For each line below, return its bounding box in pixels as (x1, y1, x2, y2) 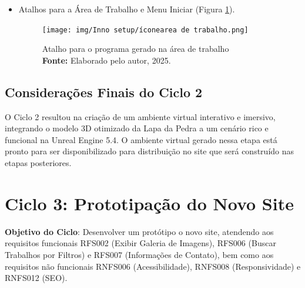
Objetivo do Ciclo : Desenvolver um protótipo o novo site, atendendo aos (5, 225, 274, 237)
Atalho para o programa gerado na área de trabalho (42, 42, 229, 55)
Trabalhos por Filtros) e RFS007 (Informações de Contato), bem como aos (5, 248, 274, 260)
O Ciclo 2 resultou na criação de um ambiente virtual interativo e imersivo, (5, 110, 276, 123)
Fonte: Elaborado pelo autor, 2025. (42, 54, 171, 66)
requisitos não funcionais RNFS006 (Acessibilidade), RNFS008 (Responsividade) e (5, 260, 301, 272)
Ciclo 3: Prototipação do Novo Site (5, 191, 294, 215)
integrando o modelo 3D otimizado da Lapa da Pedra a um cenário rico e (5, 122, 269, 134)
